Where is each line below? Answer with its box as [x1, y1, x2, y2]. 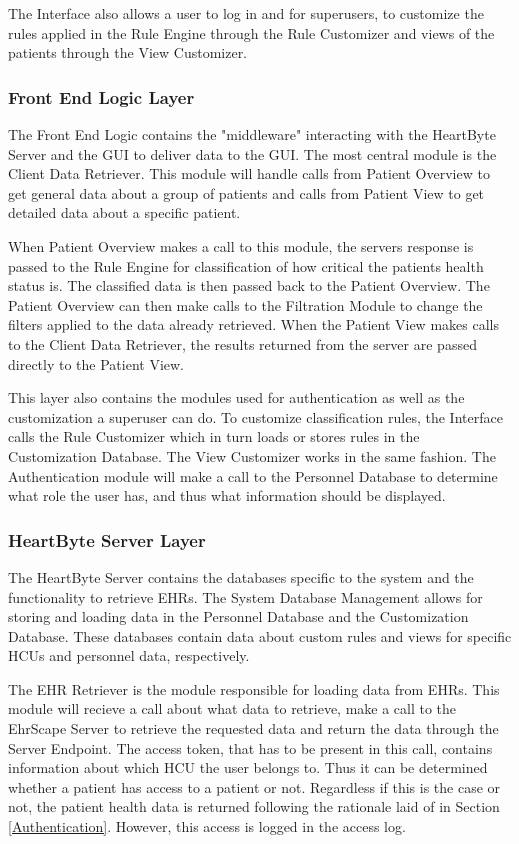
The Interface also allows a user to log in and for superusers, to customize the [8, 3, 484, 23]
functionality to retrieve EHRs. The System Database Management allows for [8, 586, 483, 607]
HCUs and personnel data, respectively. [8, 645, 250, 666]
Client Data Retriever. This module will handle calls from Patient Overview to [8, 163, 490, 184]
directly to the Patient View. [8, 353, 185, 374]
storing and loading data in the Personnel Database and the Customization [8, 606, 469, 627]
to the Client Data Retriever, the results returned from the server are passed [8, 333, 477, 354]
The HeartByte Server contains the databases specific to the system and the [8, 566, 474, 587]
